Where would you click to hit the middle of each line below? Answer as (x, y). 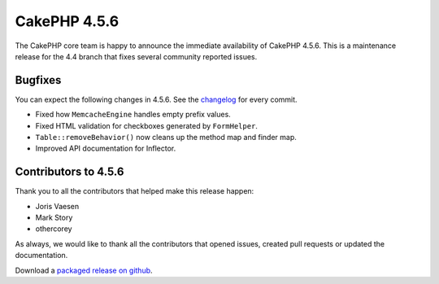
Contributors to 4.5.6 (70, 172)
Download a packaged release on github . (84, 270)
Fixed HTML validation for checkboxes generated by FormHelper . (146, 125)
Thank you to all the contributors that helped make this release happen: (135, 191)
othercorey (54, 229)
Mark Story (54, 218)
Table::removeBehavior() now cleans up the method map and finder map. (166, 138)
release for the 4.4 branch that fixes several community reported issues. (136, 56)
